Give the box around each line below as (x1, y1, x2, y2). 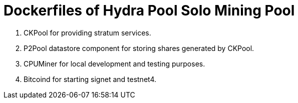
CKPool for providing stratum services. (24, 28, 151, 37)
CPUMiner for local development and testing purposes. (24, 59, 205, 68)
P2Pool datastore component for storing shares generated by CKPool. (24, 43, 254, 52)
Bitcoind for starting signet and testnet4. (24, 74, 157, 83)
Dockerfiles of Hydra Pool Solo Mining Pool (4, 2, 295, 19)
